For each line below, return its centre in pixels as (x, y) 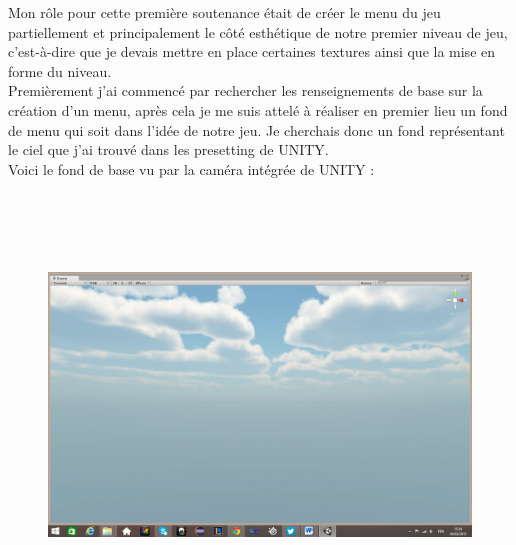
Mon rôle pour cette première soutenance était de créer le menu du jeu (224, 12)
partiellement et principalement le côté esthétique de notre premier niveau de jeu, (258, 31)
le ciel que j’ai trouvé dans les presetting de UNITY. (168, 149)
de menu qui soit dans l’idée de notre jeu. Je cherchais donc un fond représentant (256, 129)
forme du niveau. (60, 70)
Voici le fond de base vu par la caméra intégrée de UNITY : (191, 168)
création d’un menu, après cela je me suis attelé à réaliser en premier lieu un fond (258, 109)
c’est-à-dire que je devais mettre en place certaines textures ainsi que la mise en (252, 51)
